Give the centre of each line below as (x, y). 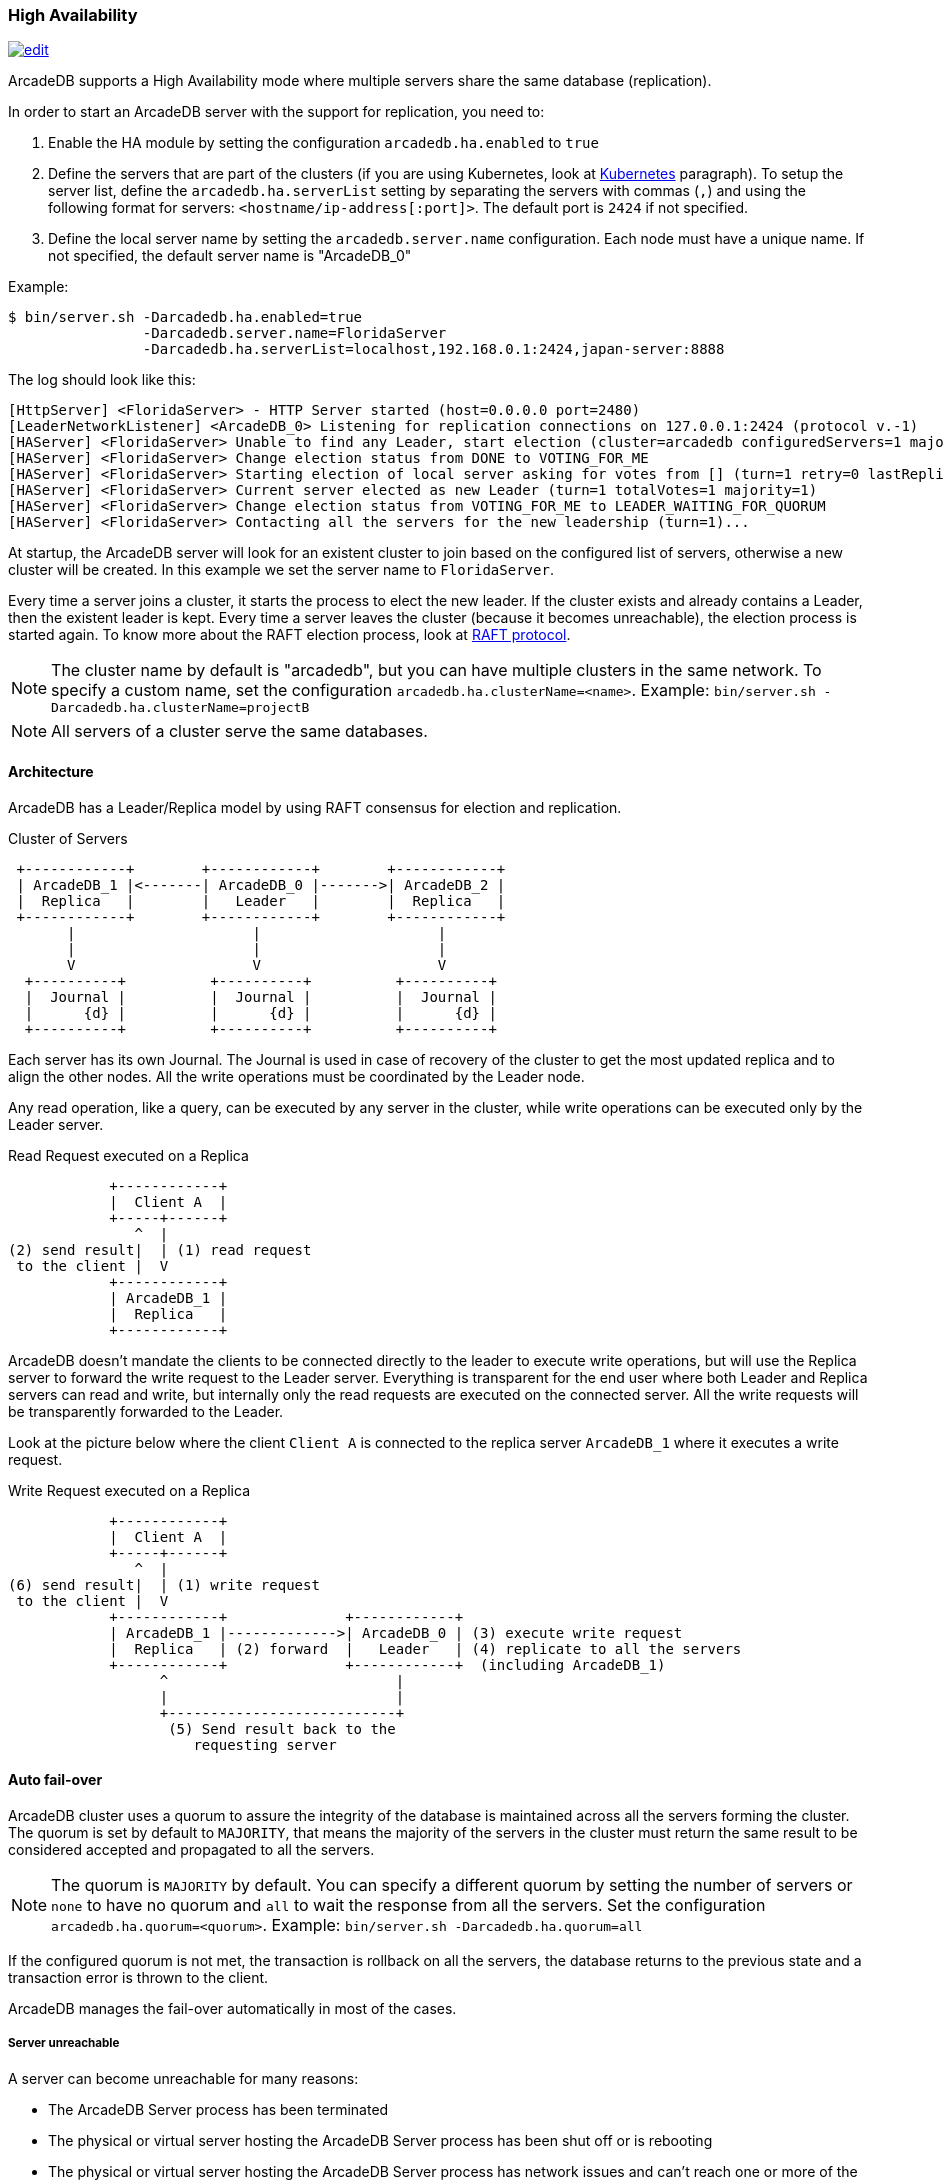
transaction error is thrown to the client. (138, 1977)
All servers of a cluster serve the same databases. (239, 731)
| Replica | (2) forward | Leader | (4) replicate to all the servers (425, 1648)
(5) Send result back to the (282, 1728)
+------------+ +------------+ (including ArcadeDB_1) (387, 1664)
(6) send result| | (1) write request (164, 1584)
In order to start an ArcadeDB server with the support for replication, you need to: (276, 112)
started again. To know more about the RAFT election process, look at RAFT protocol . (289, 635)
